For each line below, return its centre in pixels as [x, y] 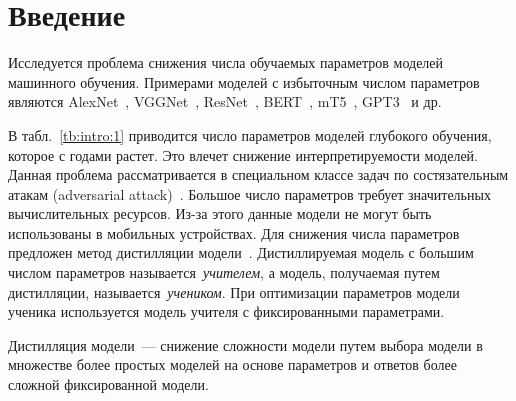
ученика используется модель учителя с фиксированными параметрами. [226, 311]
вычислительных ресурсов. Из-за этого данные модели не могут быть [220, 213]
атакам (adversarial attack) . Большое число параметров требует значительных [249, 193]
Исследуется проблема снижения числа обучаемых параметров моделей [226, 62]
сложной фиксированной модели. [108, 384]
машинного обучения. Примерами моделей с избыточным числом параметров [244, 81]
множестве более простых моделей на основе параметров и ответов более [232, 364]
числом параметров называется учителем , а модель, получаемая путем [224, 272]
